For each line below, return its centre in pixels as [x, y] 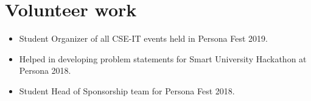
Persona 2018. [45, 70]
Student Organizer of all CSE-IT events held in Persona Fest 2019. [143, 38]
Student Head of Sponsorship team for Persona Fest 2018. [127, 90]
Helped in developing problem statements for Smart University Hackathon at [163, 58]
